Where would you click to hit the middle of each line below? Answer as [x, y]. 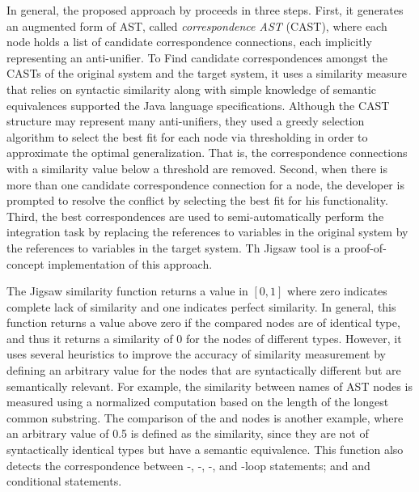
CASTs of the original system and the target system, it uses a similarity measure [207, 73]
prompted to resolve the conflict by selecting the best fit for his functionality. [197, 200]
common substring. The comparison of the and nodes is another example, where [205, 417]
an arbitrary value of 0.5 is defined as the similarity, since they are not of [188, 433]
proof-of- [365, 247]
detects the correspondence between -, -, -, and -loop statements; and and [188, 465]
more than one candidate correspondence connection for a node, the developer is [205, 184]
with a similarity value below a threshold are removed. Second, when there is [197, 168]
